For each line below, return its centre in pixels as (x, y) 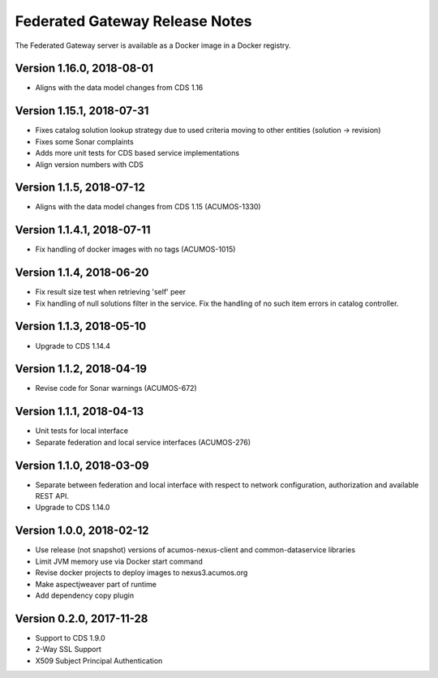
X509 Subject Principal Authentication (99, 660)
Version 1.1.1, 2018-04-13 (79, 412)
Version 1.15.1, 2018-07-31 (82, 111)
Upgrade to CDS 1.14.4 (73, 345)
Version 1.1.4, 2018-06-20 (82, 273)
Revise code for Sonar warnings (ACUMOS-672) (116, 388)
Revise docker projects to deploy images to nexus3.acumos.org (142, 573)
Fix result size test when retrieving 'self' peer (111, 292)
